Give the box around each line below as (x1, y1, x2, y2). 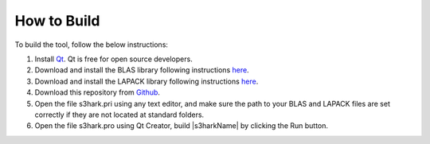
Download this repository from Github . (34, 88, 161, 97)
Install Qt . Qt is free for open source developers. (34, 54, 193, 64)
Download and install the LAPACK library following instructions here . (34, 76, 259, 86)
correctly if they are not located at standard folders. (34, 110, 205, 119)
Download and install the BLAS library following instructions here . (34, 65, 250, 75)
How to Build (14, 12, 100, 29)
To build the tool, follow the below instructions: (14, 40, 169, 49)
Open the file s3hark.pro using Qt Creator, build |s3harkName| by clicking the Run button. (34, 121, 329, 130)
